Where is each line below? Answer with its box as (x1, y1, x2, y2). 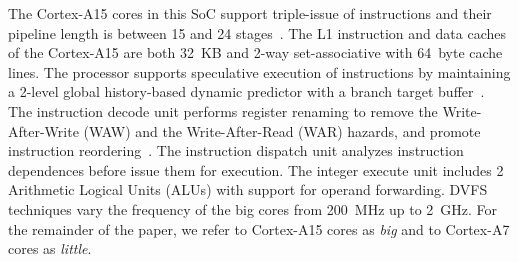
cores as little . (8, 238, 92, 259)
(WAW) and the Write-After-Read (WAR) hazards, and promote (83, 120, 481, 141)
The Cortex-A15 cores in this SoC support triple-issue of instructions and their (8, 3, 492, 23)
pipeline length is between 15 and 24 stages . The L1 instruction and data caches (8, 22, 506, 43)
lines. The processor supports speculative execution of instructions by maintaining (8, 61, 511, 82)
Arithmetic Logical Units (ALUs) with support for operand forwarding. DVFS (8, 179, 488, 200)
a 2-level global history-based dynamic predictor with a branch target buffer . (8, 81, 485, 102)
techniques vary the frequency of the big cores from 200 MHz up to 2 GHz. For (8, 198, 498, 219)
